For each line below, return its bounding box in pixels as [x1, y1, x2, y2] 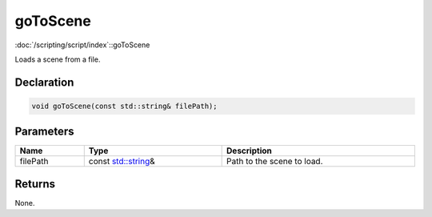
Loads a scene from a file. [14, 54, 101, 64]
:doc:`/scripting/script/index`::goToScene [14, 40, 150, 50]
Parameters [14, 125, 74, 139]
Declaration [14, 75, 74, 89]
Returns [14, 177, 56, 191]
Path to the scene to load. [226, 156, 323, 167]
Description [226, 145, 272, 156]
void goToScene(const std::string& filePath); [31, 101, 218, 111]
